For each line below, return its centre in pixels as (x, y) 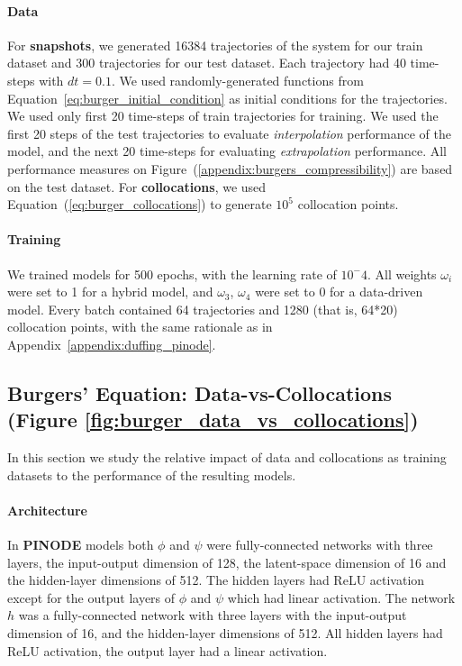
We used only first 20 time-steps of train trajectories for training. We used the (223, 116)
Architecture (47, 510)
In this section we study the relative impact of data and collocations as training (227, 457)
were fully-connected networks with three (320, 545)
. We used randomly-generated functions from (237, 80)
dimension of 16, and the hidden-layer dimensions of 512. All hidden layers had (225, 633)
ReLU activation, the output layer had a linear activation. (168, 650)
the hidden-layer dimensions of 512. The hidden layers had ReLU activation (216, 580)
